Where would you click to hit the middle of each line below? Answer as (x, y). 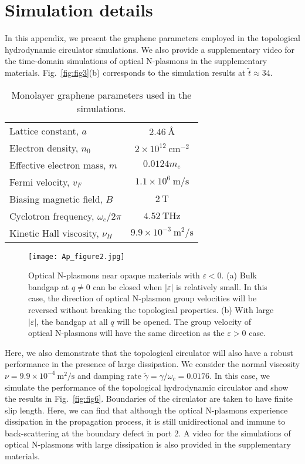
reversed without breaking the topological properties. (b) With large (151, 309)
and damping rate (109, 375)
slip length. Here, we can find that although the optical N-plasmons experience (146, 410)
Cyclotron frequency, (52, 216)
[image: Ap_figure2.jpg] (77, 256)
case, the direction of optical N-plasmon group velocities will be (143, 298)
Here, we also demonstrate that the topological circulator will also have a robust (149, 352)
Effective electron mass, (58, 164)
